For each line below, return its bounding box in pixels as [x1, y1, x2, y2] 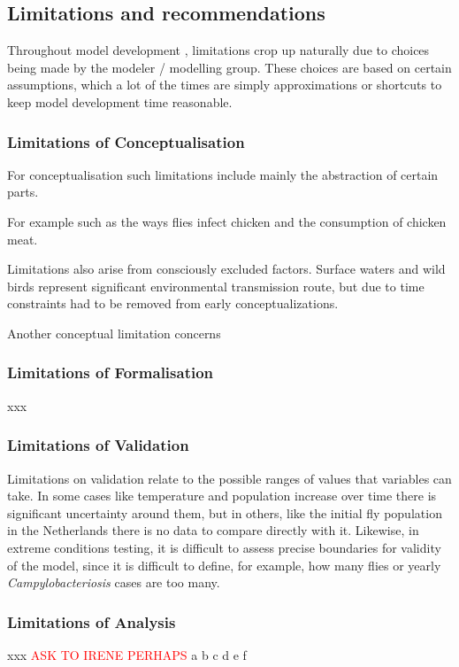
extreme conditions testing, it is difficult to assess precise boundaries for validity [7, 538, 441, 556]
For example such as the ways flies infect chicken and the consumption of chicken [7, 212, 447, 230]
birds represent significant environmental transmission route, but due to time [7, 276, 425, 295]
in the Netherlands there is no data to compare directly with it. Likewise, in [7, 521, 419, 539]
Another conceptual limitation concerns [7, 323, 221, 342]
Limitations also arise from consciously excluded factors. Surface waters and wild [7, 260, 446, 278]
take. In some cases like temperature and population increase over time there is [7, 486, 437, 505]
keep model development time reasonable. [7, 92, 233, 111]
